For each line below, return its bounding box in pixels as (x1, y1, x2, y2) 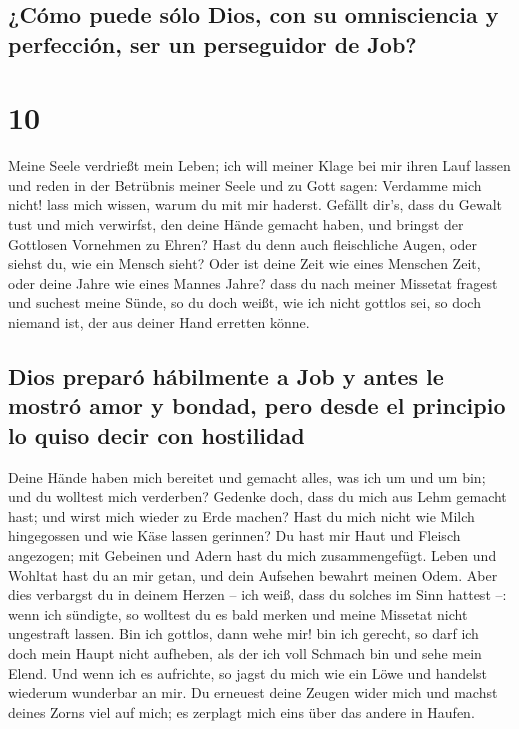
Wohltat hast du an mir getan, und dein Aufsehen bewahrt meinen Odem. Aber (8, 564, 498, 585)
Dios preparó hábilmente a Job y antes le (8, 361, 444, 392)
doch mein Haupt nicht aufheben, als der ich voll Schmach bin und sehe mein (8, 642, 482, 663)
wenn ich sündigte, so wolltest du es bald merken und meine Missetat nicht (8, 603, 468, 624)
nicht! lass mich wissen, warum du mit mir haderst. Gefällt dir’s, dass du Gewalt (8, 194, 503, 215)
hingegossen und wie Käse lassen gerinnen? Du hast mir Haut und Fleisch (8, 525, 461, 546)
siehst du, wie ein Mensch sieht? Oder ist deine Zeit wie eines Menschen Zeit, (8, 253, 481, 274)
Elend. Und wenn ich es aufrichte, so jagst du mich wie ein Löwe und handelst (8, 662, 488, 683)
